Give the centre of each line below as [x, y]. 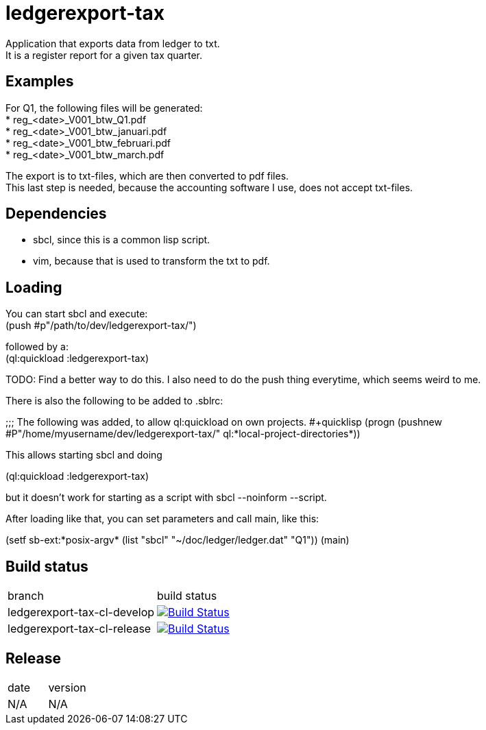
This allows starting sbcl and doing [84, 455]
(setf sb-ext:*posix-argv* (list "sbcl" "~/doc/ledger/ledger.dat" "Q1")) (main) [178, 540]
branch [26, 596]
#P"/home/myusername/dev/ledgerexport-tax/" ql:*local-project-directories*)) [183, 434]
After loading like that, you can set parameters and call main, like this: [162, 519]
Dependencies [56, 214]
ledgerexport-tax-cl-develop [81, 612]
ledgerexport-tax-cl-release [80, 629]
